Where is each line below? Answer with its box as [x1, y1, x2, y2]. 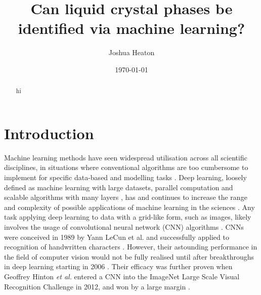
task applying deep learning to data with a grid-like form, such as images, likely [4, 212, 251, 222]
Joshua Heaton [108, 47, 155, 58]
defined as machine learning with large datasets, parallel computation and [4, 182, 233, 192]
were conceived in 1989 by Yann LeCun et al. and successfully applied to [4, 231, 229, 242]
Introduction [4, 122, 94, 143]
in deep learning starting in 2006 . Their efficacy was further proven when [4, 261, 233, 272]
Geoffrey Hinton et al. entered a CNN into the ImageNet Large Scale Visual [4, 271, 240, 282]
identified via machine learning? [18, 18, 245, 38]
